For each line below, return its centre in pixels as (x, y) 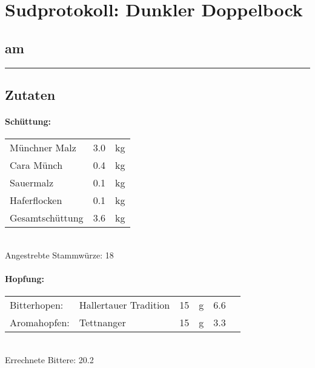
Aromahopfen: (40, 323)
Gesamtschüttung (47, 218)
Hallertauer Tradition (124, 305)
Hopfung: (25, 278)
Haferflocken (36, 200)
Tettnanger (102, 323)
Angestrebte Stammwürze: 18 (59, 255)
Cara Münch (36, 165)
